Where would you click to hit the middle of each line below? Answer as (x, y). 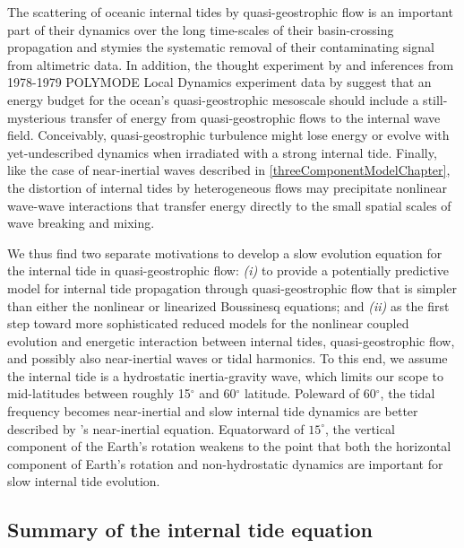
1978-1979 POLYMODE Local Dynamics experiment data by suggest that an (219, 82)
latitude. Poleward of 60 (310, 393)
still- (435, 99)
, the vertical (360, 428)
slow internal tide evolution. (84, 481)
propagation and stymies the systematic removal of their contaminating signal (221, 47)
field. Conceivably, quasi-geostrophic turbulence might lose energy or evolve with (228, 135)
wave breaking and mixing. (81, 223)
